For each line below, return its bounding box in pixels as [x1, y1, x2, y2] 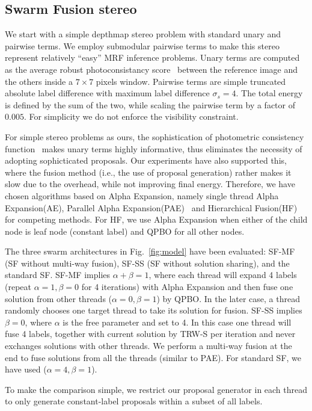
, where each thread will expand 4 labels [148, 268, 297, 281]
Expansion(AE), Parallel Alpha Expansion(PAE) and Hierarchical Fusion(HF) [5, 201, 298, 214]
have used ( [5, 363, 47, 375]
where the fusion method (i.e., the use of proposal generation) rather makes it [5, 165, 292, 178]
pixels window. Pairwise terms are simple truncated [96, 75, 286, 87]
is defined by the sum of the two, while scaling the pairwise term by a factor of [5, 98, 295, 111]
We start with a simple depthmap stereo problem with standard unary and [5, 28, 281, 40]
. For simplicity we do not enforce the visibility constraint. [23, 110, 239, 123]
